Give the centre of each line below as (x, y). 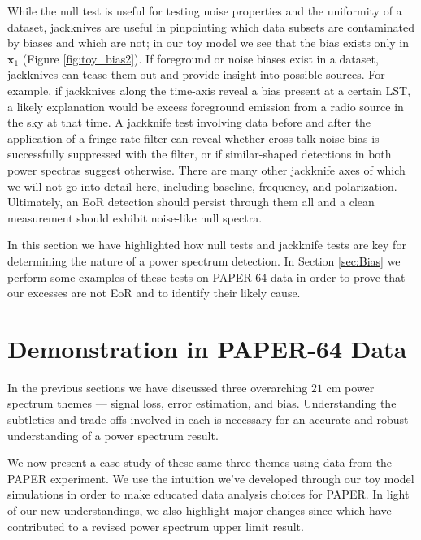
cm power (350, 387)
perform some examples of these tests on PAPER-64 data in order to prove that (206, 276)
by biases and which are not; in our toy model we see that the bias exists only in (208, 43)
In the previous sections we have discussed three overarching (158, 387)
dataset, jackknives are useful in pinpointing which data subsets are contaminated (211, 26)
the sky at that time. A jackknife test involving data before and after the (189, 122)
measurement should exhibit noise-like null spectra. (135, 217)
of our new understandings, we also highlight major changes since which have (200, 510)
